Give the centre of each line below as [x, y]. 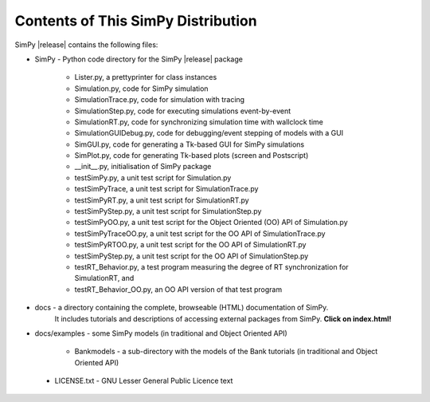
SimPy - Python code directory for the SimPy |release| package [139, 59]
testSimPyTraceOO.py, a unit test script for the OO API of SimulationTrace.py [200, 233]
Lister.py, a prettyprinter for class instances [146, 77]
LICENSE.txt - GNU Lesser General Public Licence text [144, 381]
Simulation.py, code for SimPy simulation [141, 89]
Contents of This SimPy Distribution [136, 21]
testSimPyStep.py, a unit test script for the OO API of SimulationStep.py [192, 256]
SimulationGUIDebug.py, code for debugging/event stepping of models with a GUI [209, 133]
